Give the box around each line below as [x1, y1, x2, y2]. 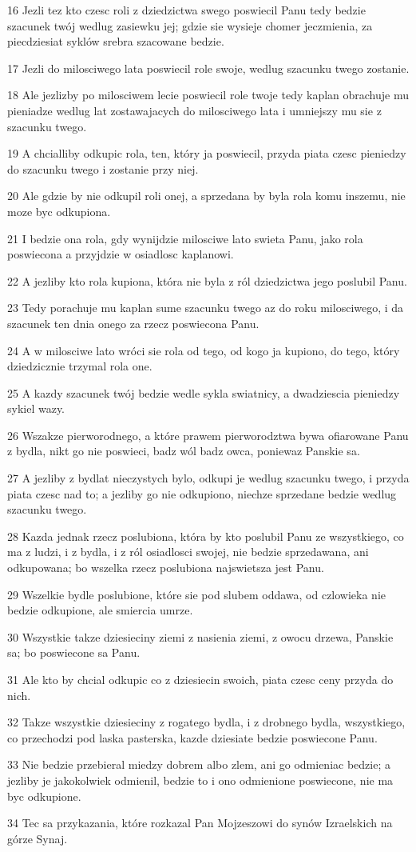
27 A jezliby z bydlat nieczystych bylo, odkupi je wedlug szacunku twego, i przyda [7, 470, 410, 486]
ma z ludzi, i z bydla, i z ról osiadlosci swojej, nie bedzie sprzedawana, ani [7, 543, 369, 560]
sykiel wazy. [7, 400, 65, 417]
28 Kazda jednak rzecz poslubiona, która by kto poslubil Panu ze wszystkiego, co [7, 527, 404, 544]
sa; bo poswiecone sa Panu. [7, 644, 141, 661]
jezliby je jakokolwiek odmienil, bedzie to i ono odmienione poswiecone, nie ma [7, 771, 394, 788]
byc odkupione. [7, 787, 81, 804]
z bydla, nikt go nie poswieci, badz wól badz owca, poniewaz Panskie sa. [7, 442, 360, 459]
